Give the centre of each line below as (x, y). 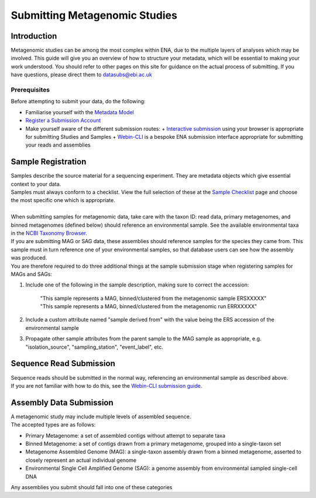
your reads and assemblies (58, 145)
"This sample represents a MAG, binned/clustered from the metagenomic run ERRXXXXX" (149, 306)
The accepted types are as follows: (53, 425)
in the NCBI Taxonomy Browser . (49, 233)
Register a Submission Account (63, 121)
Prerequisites (30, 90)
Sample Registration (49, 162)
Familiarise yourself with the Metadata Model (80, 112)
